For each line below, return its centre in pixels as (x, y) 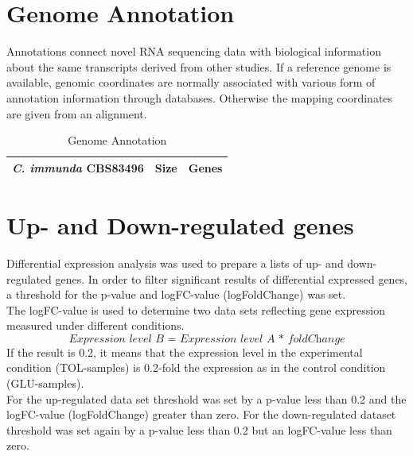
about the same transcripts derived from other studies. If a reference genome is (199, 66)
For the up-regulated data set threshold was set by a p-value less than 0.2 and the (206, 398)
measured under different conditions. (95, 325)
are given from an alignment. (77, 113)
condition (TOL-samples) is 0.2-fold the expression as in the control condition (196, 367)
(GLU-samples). (45, 383)
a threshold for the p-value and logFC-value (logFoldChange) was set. (176, 294)
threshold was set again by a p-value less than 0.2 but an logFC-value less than (199, 429)
